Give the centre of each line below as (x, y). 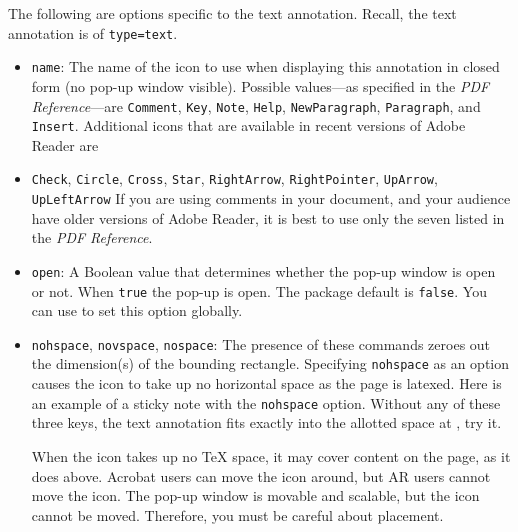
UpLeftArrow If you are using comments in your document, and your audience (271, 198)
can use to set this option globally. (137, 310)
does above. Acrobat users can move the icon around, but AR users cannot (261, 475)
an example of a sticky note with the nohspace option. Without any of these (266, 402)
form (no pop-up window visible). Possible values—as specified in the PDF (260, 85)
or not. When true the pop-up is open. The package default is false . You (259, 290)
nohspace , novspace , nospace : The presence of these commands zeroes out (261, 343)
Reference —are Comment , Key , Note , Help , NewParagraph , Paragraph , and (256, 105)
